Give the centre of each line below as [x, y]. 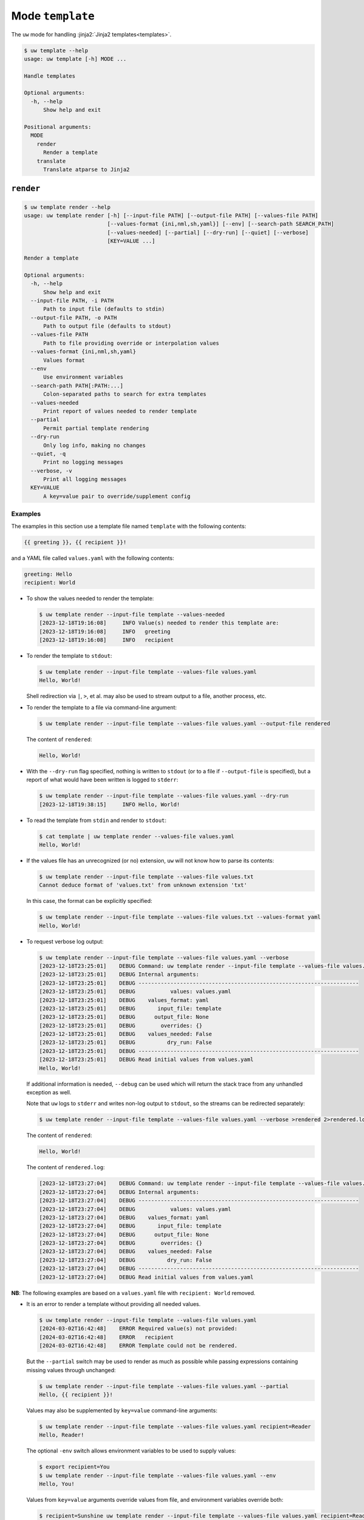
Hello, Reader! [62, 1435]
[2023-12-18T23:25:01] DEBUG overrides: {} [121, 1025]
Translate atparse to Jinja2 [86, 169]
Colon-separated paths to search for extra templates [125, 394]
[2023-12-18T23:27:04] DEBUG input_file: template [130, 1226]
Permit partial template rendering [96, 428]
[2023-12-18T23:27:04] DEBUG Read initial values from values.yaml [147, 1277]
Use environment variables [83, 377]
